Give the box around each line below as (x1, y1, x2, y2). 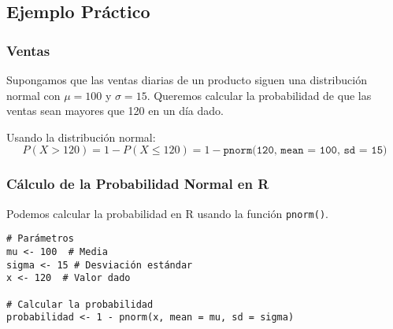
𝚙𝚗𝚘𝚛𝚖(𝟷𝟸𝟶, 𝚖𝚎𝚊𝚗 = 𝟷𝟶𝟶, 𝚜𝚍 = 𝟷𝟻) (223, 145, 387, 157)
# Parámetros (6, 233, 74, 245)
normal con (6, 87, 61, 103)
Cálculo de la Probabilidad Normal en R (6, 174, 269, 194)
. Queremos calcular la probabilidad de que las (146, 87, 372, 103)
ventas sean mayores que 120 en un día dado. (6, 102, 224, 119)
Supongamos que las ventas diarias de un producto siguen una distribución (6, 72, 367, 87)
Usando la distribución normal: (6, 128, 156, 145)
